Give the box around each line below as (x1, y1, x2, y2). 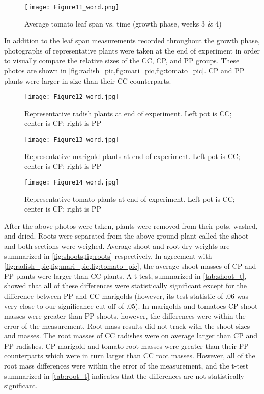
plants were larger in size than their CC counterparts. (4, 75, 171, 86)
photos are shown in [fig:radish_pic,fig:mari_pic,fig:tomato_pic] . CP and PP (4, 65, 245, 76)
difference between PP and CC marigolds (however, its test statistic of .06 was (4, 290, 249, 301)
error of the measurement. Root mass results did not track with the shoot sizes (4, 320, 250, 331)
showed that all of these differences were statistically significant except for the (4, 280, 247, 291)
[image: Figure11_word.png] (24, 4, 120, 11)
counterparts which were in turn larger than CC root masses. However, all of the (4, 350, 255, 361)
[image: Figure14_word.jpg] (24, 178, 120, 186)
